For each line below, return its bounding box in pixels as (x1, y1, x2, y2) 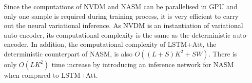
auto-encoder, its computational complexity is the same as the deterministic (4, 29, 231, 40)
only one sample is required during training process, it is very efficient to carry (4, 11, 239, 21)
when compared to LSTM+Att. (4, 69, 98, 80)
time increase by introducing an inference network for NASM (51, 59, 234, 69)
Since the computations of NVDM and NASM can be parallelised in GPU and (4, 1, 238, 11)
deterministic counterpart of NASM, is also (4, 48, 133, 58)
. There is (208, 48, 237, 58)
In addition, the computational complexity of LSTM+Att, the (31, 39, 216, 49)
